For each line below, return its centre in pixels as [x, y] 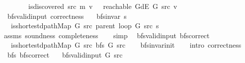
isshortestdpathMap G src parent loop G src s [85, 26]
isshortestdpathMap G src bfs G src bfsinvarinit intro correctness [126, 45]
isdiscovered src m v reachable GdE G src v [103, 6]
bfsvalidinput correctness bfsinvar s [67, 16]
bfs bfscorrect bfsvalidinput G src [65, 54]
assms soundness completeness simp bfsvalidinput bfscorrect [107, 35]
